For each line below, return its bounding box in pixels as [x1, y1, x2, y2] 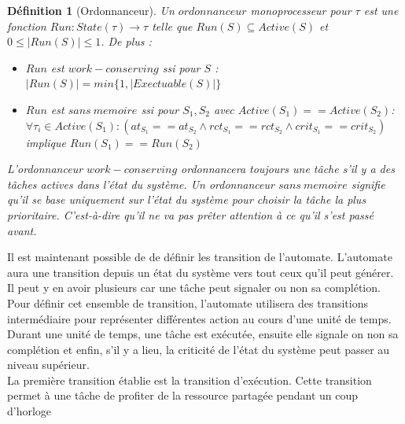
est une [363, 2, 399, 18]
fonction [7, 17, 46, 34]
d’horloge [7, 403, 52, 419]
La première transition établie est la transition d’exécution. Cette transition [7, 371, 372, 388]
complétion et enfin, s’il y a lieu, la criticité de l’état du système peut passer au [7, 341, 390, 357]
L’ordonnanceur [7, 160, 83, 177]
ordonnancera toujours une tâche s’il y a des [181, 160, 395, 177]
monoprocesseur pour [250, 2, 352, 18]
